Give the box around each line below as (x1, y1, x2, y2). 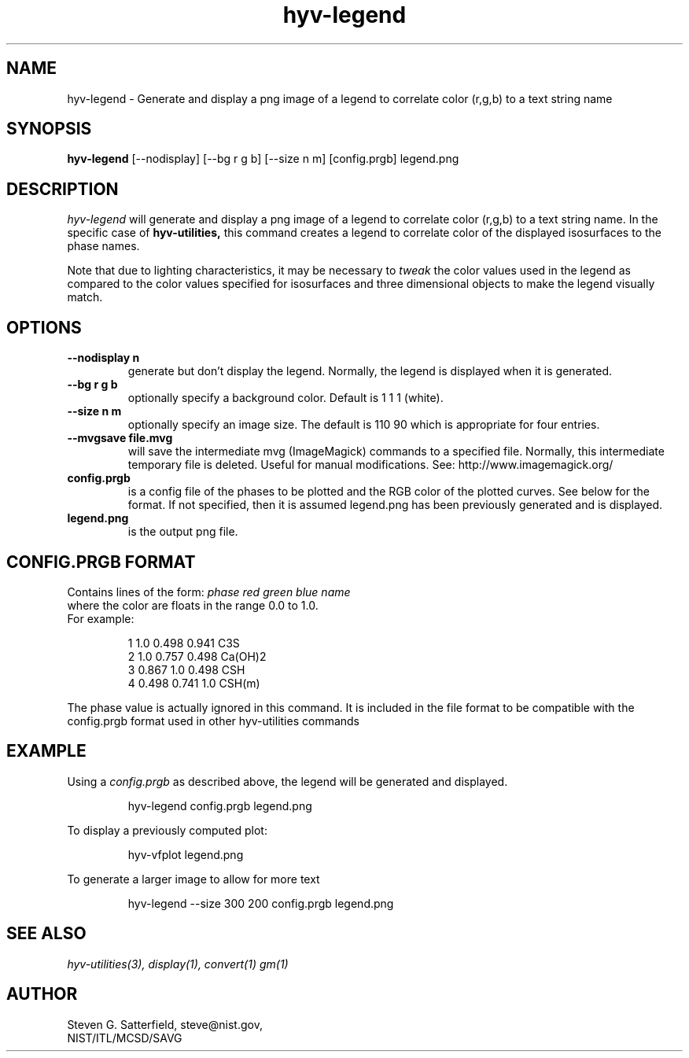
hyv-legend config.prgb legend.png (127, 798, 312, 813)
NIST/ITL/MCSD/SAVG (67, 1030, 182, 1045)
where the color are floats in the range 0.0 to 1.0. (67, 598, 319, 612)
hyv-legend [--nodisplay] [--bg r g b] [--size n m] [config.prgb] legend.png (67, 152, 459, 166)
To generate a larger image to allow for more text (67, 872, 320, 886)
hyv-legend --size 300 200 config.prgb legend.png (127, 896, 394, 910)
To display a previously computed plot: (67, 823, 267, 837)
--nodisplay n (67, 351, 140, 365)
